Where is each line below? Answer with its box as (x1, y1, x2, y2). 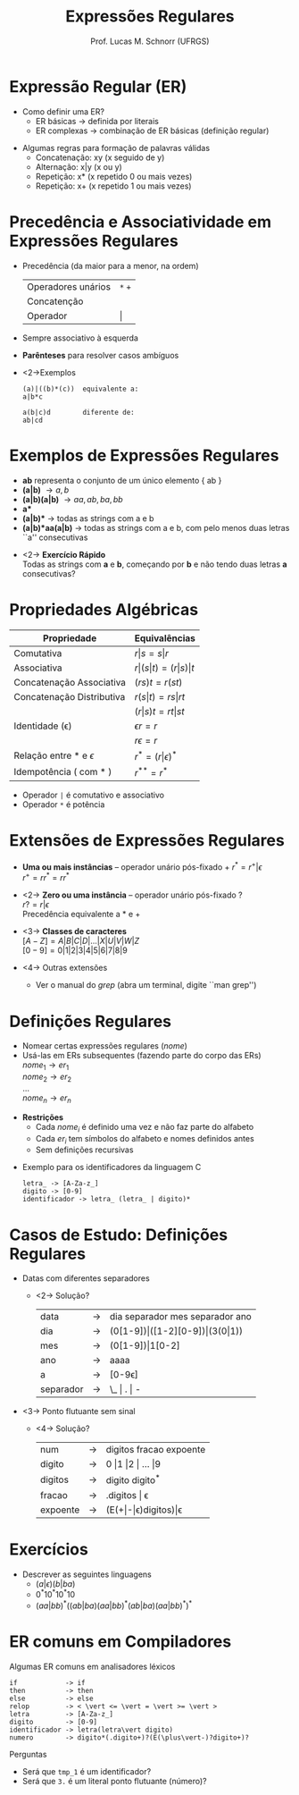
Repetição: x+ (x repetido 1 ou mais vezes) (35, 181, 192, 191)
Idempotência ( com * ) (13, 766, 112, 779)
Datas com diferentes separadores (21, 1273, 150, 1284)
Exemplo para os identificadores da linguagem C (21, 1162, 202, 1173)
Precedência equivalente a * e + (21, 909, 141, 920)
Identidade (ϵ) (13, 720, 72, 732)
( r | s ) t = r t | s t (134, 704, 185, 717)
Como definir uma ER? (21, 105, 105, 117)
